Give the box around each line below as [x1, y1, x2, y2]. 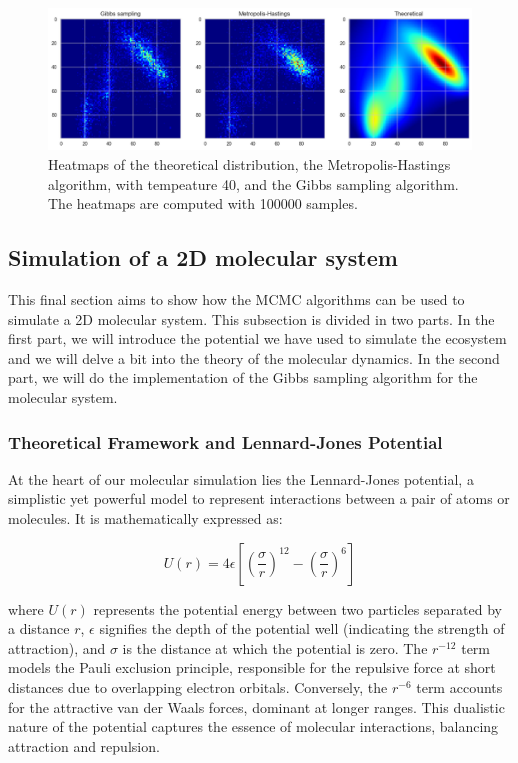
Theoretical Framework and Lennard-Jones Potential [8, 429, 443, 454]
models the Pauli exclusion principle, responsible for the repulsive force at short [8, 657, 496, 678]
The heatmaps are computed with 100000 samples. [48, 193, 358, 214]
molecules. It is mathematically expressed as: [8, 507, 283, 528]
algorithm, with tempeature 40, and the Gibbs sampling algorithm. [48, 173, 459, 194]
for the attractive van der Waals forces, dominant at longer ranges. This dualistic [8, 696, 505, 717]
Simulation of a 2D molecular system [8, 242, 398, 273]
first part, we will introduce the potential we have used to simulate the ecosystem [8, 328, 507, 349]
